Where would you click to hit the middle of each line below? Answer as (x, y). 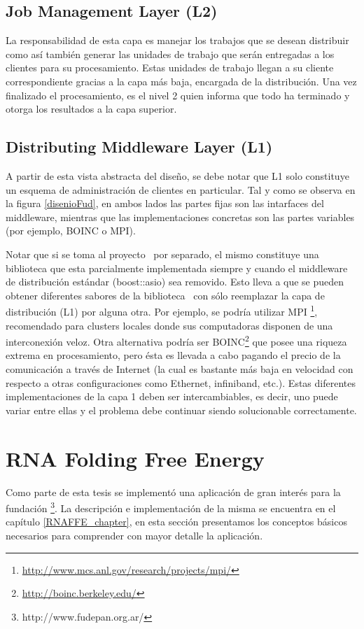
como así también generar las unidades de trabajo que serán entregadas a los (170, 54)
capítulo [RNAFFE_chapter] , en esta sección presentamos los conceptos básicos (176, 522)
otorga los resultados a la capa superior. (91, 109)
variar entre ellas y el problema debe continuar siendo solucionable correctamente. (181, 410)
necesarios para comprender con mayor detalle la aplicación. (134, 535)
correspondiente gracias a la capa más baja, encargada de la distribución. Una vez (181, 81)
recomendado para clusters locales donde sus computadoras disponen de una (169, 325)
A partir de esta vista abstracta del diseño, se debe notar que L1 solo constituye (177, 175)
